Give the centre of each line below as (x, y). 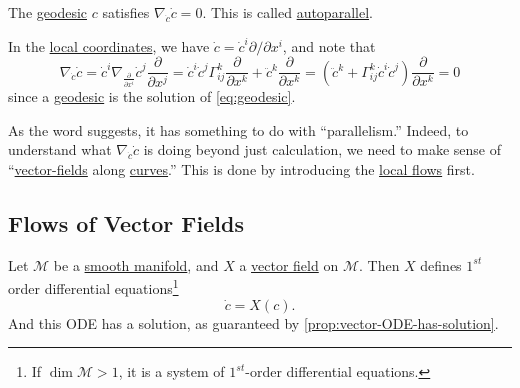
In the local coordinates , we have (109, 45)
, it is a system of (171, 371)
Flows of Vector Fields (126, 222)
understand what (60, 149)
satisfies (126, 12)
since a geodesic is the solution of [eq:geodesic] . (152, 96)
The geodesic (48, 12)
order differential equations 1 (93, 286)
